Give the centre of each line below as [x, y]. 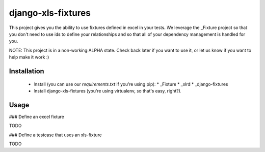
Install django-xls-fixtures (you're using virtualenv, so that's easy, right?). [107, 91]
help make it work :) [29, 57]
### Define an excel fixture [37, 117]
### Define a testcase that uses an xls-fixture [55, 135]
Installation [26, 71]
